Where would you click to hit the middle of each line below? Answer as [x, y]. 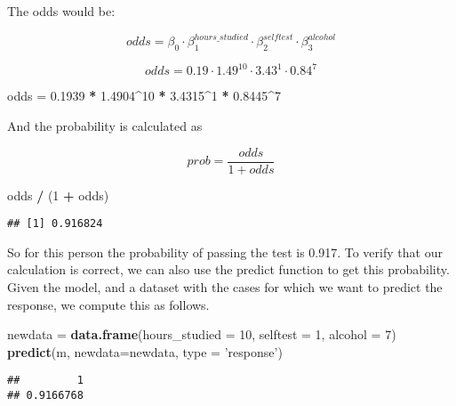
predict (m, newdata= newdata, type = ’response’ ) [145, 351]
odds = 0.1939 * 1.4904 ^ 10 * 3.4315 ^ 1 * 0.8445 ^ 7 [144, 96]
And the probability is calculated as [105, 125]
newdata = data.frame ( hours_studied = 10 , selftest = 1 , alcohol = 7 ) [202, 334]
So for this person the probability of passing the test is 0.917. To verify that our [225, 252]
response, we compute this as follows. [108, 304]
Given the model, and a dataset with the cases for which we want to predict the [225, 287]
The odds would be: [61, 11]
